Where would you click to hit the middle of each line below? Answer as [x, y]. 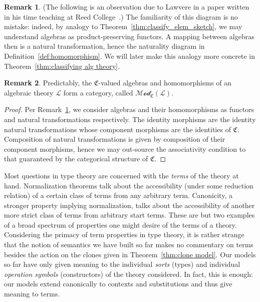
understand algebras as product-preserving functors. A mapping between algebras [129, 36]
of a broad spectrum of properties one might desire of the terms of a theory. [120, 224]
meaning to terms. [32, 294]
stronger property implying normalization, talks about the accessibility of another [129, 205]
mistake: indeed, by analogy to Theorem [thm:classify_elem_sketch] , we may [123, 26]
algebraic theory [29, 92]
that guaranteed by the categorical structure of [76, 159]
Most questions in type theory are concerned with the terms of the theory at [121, 175]
